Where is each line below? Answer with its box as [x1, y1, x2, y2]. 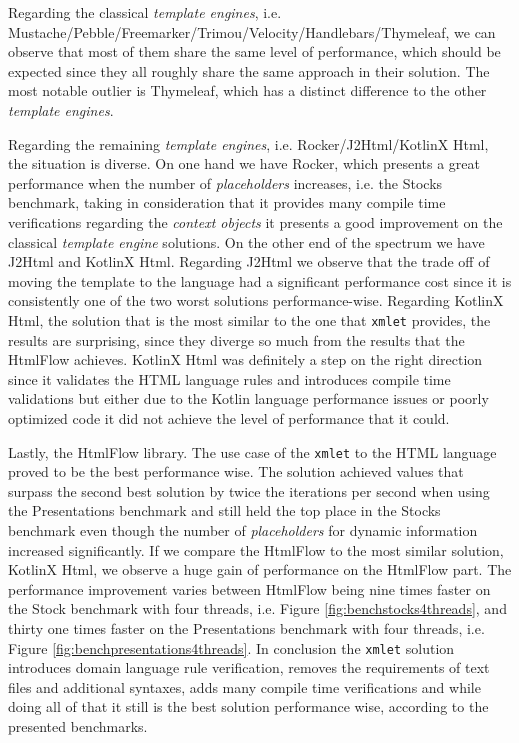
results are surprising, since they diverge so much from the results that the [8, 329, 465, 350]
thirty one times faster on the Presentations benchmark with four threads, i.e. [8, 617, 485, 638]
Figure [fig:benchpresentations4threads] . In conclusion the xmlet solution [8, 637, 455, 658]
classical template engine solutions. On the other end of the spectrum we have [8, 231, 485, 252]
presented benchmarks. [8, 715, 148, 736]
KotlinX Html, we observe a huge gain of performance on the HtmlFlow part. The [8, 559, 512, 580]
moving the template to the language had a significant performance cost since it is [8, 270, 512, 291]
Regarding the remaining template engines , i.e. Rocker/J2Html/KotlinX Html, [8, 133, 489, 154]
